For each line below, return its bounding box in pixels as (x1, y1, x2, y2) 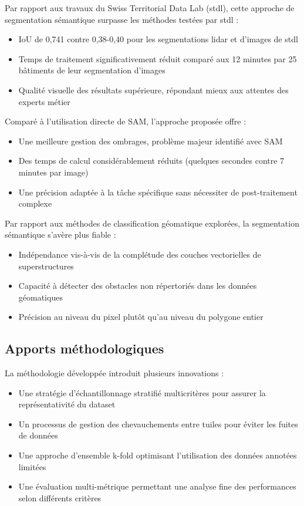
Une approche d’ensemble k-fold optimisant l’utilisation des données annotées (18, 449, 297, 461)
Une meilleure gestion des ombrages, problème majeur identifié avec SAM (18, 134, 283, 147)
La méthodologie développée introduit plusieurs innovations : (5, 367, 224, 379)
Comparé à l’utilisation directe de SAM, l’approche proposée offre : (5, 115, 246, 127)
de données (18, 429, 58, 441)
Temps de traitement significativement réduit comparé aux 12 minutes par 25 (18, 52, 297, 65)
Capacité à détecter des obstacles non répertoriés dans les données (18, 279, 257, 292)
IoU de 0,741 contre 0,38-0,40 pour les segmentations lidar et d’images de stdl (18, 33, 298, 45)
